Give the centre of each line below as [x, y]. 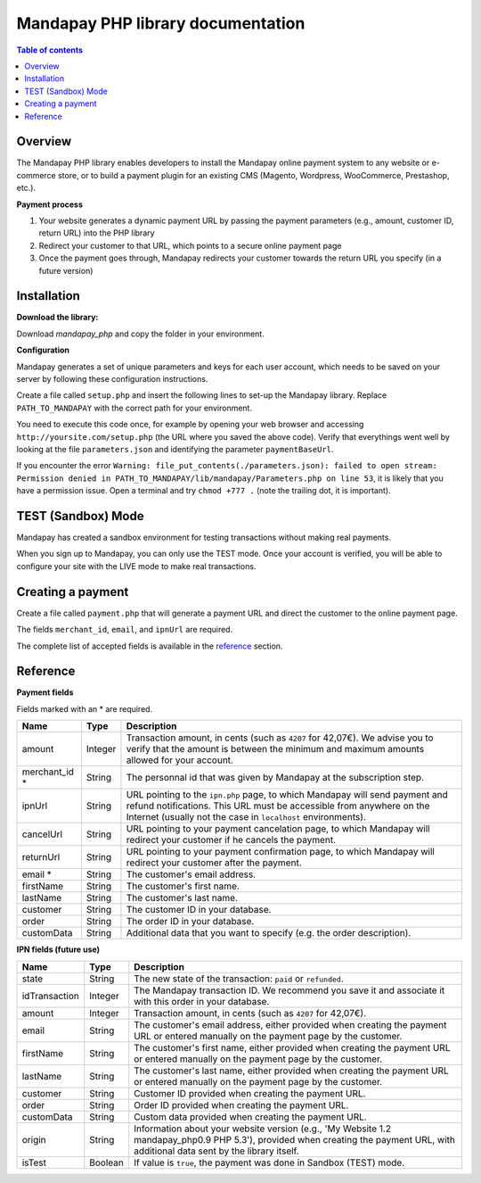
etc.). [26, 188]
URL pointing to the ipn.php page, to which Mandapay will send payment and [287, 795]
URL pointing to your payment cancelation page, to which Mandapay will [278, 829]
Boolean [106, 1162]
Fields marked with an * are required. [85, 708]
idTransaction [51, 996]
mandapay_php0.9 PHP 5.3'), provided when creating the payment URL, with [295, 1139]
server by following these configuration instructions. [112, 379]
